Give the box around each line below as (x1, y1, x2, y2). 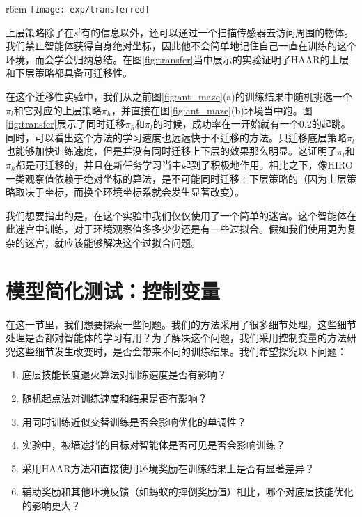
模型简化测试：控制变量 (6, 276, 221, 304)
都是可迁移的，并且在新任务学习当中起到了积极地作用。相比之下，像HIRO (15, 157, 353, 171)
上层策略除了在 (6, 24, 74, 39)
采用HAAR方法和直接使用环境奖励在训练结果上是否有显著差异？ (22, 461, 315, 475)
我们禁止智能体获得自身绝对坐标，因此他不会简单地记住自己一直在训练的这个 (6, 38, 356, 53)
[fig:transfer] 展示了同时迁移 (6, 116, 125, 131)
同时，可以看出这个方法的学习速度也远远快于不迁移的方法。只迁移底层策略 (6, 130, 347, 144)
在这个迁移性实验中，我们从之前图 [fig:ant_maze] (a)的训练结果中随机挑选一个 (6, 89, 352, 104)
